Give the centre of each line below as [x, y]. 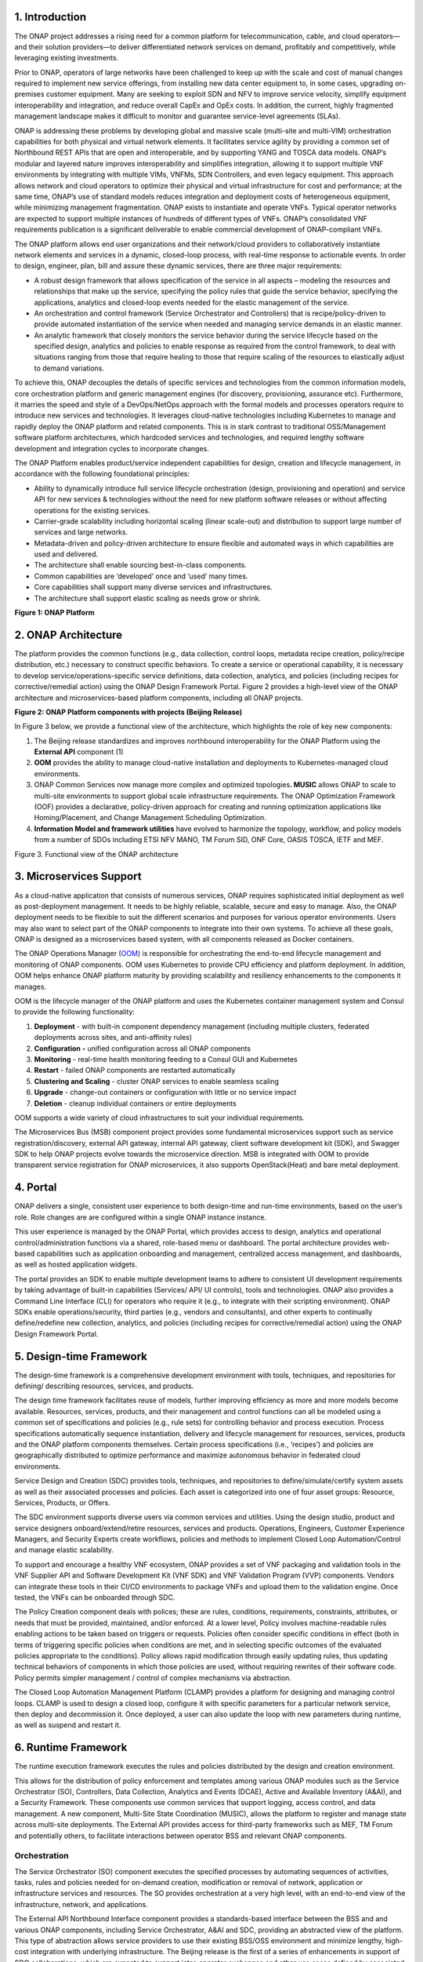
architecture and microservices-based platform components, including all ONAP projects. [159, 698]
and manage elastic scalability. [64, 1550]
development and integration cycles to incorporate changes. [112, 448]
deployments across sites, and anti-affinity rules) [113, 1038]
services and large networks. [81, 532]
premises [29, 94]
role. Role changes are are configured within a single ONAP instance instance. [140, 1217]
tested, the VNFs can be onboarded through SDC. [95, 1598]
